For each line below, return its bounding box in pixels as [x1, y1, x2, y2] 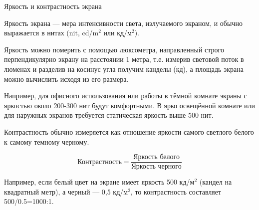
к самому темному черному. [4, 136, 89, 147]
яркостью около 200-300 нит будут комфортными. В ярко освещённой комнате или [4, 100, 256, 110]
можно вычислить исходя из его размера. [4, 73, 129, 84]
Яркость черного [131, 163, 182, 171]
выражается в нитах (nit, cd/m [4, 27, 99, 38]
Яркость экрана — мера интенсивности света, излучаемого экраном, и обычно [4, 17, 243, 28]
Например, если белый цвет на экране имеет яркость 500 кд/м [4, 177, 195, 187]
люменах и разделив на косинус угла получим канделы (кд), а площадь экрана [4, 63, 244, 74]
